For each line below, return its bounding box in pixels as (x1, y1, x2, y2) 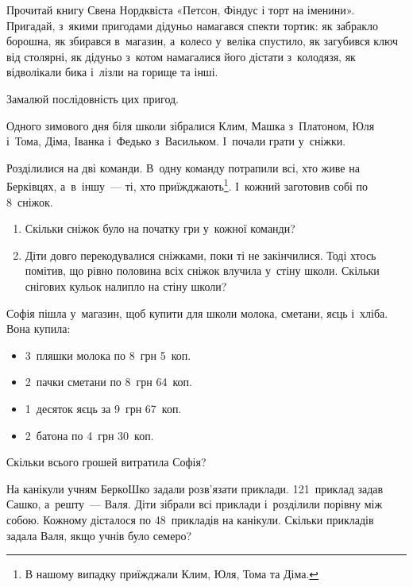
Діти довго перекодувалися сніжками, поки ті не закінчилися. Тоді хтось (25, 246, 376, 263)
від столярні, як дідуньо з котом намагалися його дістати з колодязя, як (6, 48, 356, 64)
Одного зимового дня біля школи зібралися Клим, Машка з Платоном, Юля (6, 117, 375, 133)
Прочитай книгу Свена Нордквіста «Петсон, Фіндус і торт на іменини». (6, 2, 355, 17)
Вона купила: (6, 320, 71, 337)
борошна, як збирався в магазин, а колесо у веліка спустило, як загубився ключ (6, 33, 398, 49)
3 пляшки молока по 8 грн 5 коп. (25, 346, 191, 363)
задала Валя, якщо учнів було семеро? (6, 527, 192, 543)
